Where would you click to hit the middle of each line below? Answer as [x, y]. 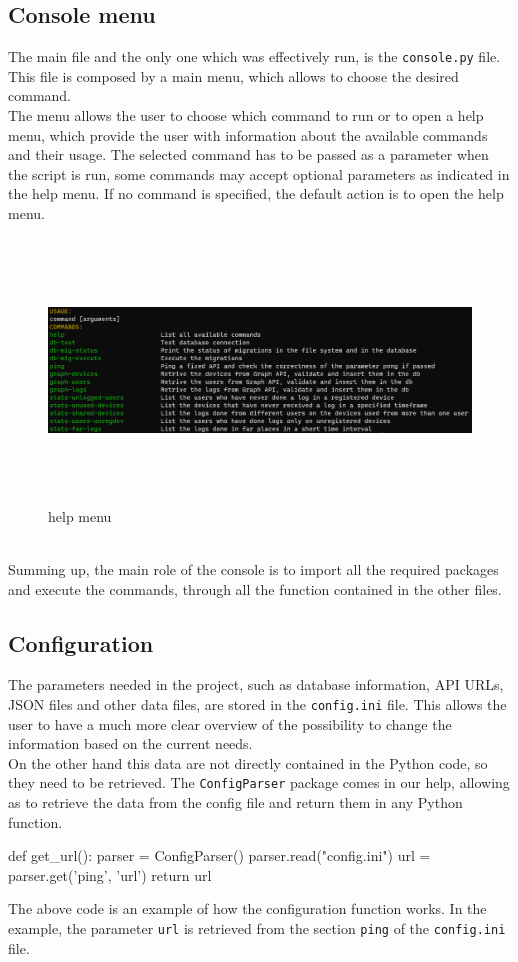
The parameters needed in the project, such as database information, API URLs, [256, 684]
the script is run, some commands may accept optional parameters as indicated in [259, 173]
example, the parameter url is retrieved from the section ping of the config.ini [257, 928]
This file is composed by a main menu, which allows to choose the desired [233, 75]
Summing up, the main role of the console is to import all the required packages [253, 568]
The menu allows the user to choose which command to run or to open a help [246, 115]
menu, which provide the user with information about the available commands [248, 134]
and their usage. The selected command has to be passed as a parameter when [248, 154]
